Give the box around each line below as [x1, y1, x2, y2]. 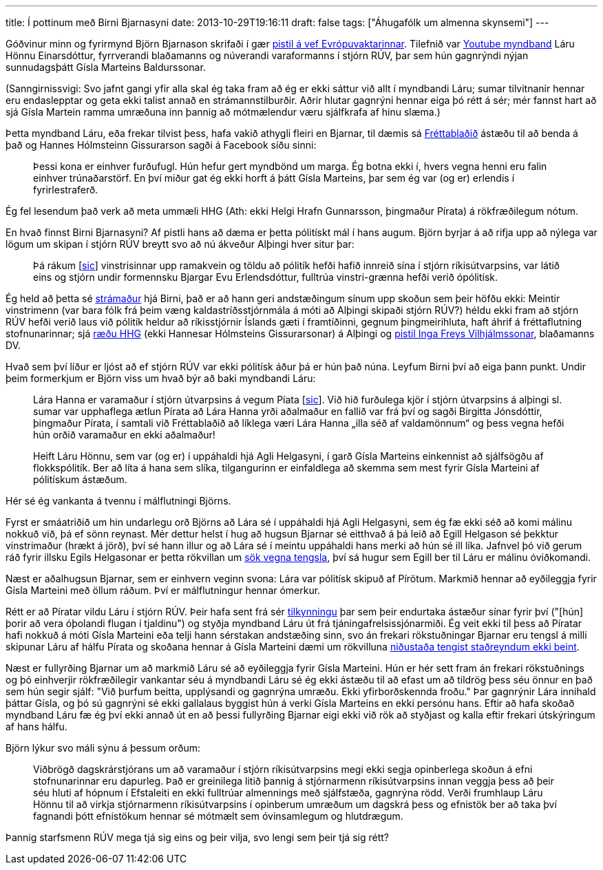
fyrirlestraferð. [33, 184, 98, 195]
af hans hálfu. [6, 721, 67, 732]
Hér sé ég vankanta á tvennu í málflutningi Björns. [6, 495, 231, 507]
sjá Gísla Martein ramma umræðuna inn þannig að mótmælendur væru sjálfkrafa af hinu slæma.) [6, 106, 441, 118]
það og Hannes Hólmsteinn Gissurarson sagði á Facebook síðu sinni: [6, 139, 317, 151]
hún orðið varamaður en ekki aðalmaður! [33, 429, 215, 441]
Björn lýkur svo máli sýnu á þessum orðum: [6, 742, 201, 754]
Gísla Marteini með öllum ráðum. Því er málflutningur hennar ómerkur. [6, 584, 321, 596]
